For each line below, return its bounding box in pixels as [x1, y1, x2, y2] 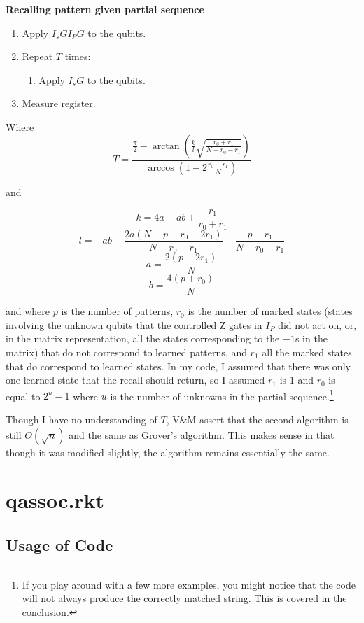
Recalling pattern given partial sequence [6, 2, 204, 16]
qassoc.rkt [6, 486, 105, 514]
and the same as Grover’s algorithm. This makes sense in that [69, 427, 335, 442]
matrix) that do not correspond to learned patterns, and [6, 344, 247, 359]
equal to [6, 388, 41, 403]
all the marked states [262, 344, 352, 359]
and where [6, 304, 50, 318]
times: [64, 49, 91, 64]
